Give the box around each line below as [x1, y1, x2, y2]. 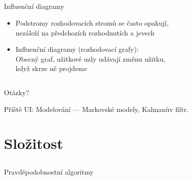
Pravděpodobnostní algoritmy [4, 167, 94, 177]
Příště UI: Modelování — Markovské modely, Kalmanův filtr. [4, 104, 189, 114]
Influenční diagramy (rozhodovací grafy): [15, 44, 139, 54]
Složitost [4, 133, 64, 153]
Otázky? [4, 87, 29, 98]
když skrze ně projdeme [15, 63, 87, 73]
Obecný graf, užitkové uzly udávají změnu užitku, [15, 53, 166, 64]
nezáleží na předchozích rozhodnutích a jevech [15, 27, 155, 37]
